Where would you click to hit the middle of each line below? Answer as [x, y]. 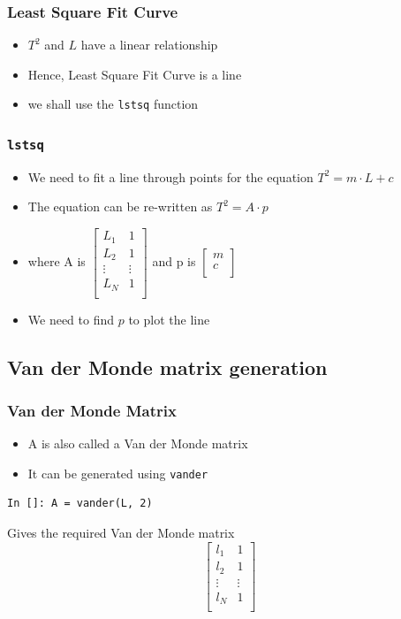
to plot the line [169, 319]
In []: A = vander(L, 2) [80, 504]
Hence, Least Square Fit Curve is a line [135, 74]
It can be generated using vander [118, 473]
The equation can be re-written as [120, 206]
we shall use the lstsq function [113, 104]
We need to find [71, 319]
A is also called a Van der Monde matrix [138, 443]
